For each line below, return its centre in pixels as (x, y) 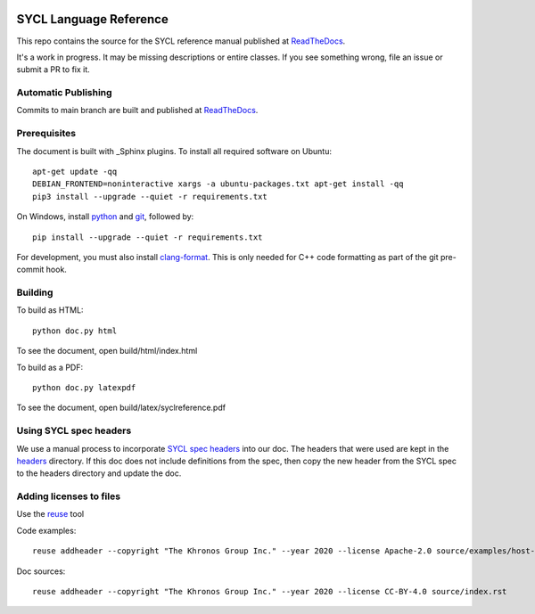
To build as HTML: (50, 310)
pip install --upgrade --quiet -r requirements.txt (148, 237)
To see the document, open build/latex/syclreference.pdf (121, 408)
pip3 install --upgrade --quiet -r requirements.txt (150, 196)
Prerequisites (46, 134)
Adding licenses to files (68, 496)
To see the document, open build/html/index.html (107, 351)
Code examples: (46, 530)
